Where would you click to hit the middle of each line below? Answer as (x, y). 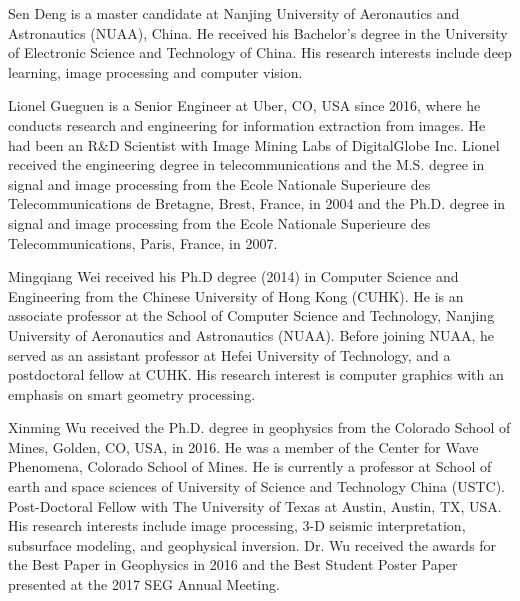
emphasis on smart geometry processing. (132, 393)
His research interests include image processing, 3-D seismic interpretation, (237, 525)
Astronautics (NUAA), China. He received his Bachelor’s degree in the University (258, 32)
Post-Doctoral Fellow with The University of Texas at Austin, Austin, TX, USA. (255, 505)
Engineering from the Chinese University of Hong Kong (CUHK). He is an (236, 295)
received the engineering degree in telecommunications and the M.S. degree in (246, 164)
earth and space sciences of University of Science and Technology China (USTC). (256, 486)
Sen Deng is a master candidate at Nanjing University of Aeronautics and (234, 13)
